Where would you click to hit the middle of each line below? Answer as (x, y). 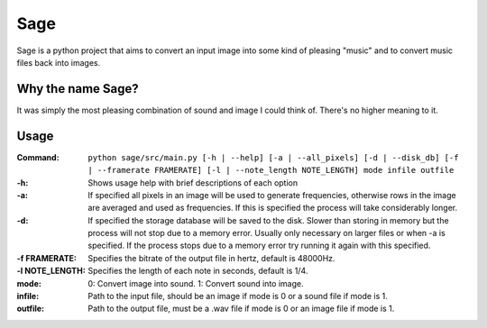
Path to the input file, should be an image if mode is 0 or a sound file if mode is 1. (238, 296)
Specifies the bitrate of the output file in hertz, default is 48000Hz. (211, 258)
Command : (38, 157)
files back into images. (59, 62)
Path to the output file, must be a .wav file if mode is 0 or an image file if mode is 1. (241, 309)
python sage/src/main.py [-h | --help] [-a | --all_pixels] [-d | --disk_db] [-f (273, 157)
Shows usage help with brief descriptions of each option (193, 182)
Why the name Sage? (78, 89)
